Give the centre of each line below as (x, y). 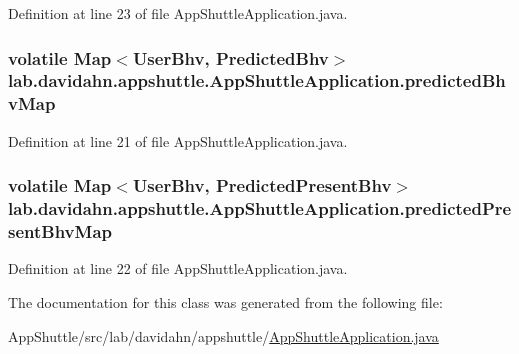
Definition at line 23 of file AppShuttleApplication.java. (178, 13)
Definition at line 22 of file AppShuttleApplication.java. (178, 268)
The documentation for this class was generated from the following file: (225, 301)
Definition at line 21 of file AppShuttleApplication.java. (178, 140)
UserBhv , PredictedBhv (230, 57)
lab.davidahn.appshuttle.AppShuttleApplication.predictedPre (260, 208)
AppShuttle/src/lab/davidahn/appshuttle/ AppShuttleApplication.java (223, 335)
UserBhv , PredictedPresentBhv (262, 185)
